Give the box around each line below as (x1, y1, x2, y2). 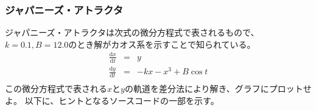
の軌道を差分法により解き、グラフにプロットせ (124, 82, 312, 94)
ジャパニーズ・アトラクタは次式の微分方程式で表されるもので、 (5, 26, 259, 39)
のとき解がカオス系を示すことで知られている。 (68, 37, 256, 50)
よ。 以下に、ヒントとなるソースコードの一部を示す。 (5, 94, 219, 106)
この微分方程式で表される (5, 82, 107, 94)
